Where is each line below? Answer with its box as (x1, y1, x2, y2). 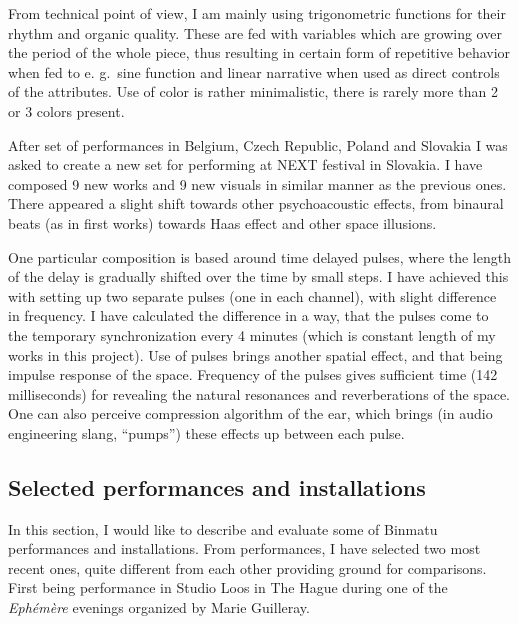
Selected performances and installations (8, 471, 426, 502)
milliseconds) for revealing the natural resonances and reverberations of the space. (8, 383, 511, 404)
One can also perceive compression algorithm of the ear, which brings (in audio (8, 403, 493, 424)
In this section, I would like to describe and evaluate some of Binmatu (8, 518, 438, 539)
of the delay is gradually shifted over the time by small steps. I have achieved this (8, 266, 509, 287)
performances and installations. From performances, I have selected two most (8, 538, 481, 559)
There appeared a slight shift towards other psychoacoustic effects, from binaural (8, 193, 504, 214)
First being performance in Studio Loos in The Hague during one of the (8, 577, 448, 598)
